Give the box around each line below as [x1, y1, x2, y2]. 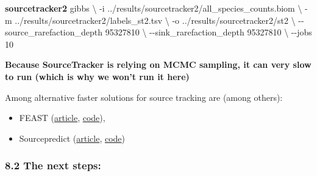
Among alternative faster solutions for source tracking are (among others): [5, 90, 283, 103]
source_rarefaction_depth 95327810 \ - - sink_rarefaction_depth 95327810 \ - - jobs [5, 26, 312, 38]
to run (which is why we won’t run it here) [5, 70, 190, 82]
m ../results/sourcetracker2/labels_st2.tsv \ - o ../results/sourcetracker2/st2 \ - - [5, 13, 304, 26]
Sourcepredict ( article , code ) [19, 131, 125, 144]
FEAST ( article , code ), [19, 111, 105, 124]
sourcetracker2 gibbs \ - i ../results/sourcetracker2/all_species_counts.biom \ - [5, 2, 308, 14]
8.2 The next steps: [5, 158, 101, 173]
